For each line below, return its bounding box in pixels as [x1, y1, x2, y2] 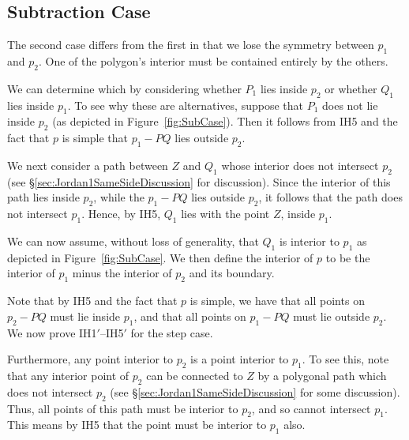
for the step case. [130, 324, 213, 340]
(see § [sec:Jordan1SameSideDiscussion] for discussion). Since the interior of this [7, 173, 391, 190]
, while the [93, 189, 144, 205]
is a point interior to [190, 351, 289, 367]
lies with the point [181, 205, 270, 222]
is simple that [62, 130, 129, 146]
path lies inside [7, 189, 80, 205]
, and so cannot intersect [251, 400, 371, 416]
